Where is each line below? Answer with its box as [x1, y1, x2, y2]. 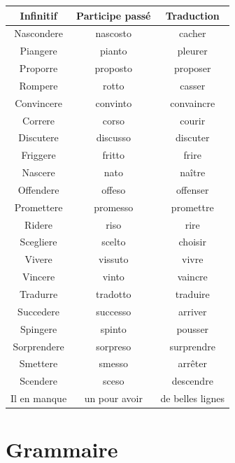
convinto [95, 95, 132, 110]
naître [180, 165, 206, 180]
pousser [176, 321, 209, 336]
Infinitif [20, 8, 57, 22]
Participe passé [76, 8, 151, 22]
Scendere [20, 373, 57, 388]
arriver [178, 304, 207, 318]
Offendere [17, 182, 59, 197]
